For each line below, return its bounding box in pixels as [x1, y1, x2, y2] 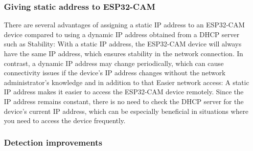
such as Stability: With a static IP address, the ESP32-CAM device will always [4, 39, 242, 49]
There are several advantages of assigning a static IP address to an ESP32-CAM [4, 20, 245, 30]
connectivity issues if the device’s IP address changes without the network [4, 67, 226, 78]
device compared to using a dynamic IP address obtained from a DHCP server [4, 29, 239, 39]
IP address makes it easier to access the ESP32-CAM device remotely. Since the [4, 86, 244, 97]
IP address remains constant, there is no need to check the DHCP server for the [4, 96, 244, 106]
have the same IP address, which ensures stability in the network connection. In [4, 48, 243, 58]
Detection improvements [4, 136, 102, 148]
